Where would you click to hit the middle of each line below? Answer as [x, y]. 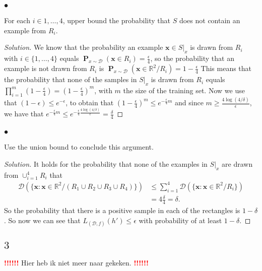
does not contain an [210, 20]
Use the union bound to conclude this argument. [79, 147]
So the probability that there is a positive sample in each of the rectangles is [122, 210]
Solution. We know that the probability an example [84, 47]
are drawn [237, 163]
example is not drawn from [46, 68]
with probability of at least [180, 220]
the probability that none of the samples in [71, 79]
